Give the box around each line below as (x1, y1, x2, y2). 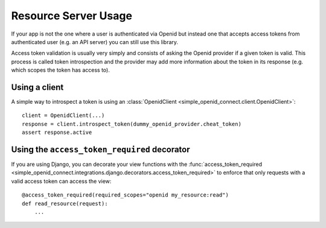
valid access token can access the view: (11, 177, 112, 185)
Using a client (11, 82, 64, 92)
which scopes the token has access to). (11, 66, 110, 74)
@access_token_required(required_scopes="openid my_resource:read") (22, 192, 229, 198)
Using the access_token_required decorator (11, 145, 190, 154)
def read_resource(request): (22, 200, 108, 207)
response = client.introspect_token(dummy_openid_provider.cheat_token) (22, 121, 241, 127)
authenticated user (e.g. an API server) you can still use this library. (11, 38, 178, 45)
